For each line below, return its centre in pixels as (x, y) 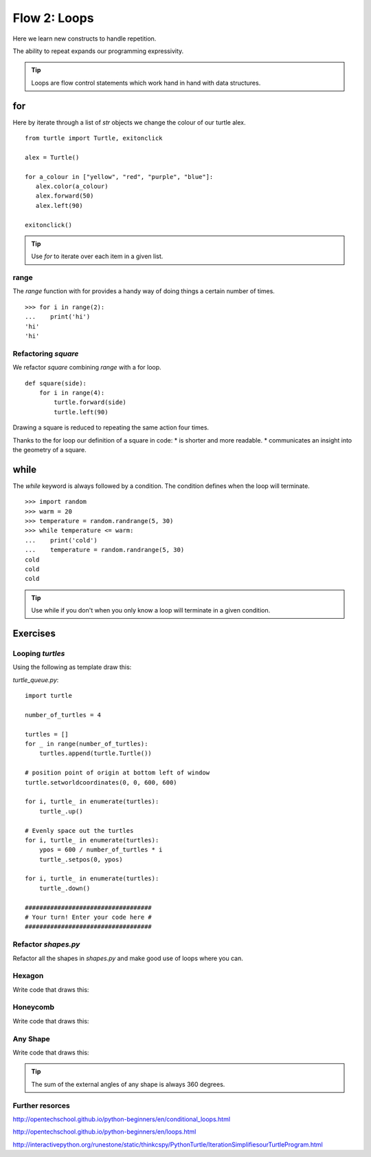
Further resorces (41, 1105)
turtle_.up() (61, 811)
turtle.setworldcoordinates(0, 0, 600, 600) (101, 782)
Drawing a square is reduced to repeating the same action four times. (111, 427)
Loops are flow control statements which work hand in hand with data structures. (146, 83)
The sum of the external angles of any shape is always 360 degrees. (128, 1084)
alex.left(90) (59, 205)
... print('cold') (61, 540)
